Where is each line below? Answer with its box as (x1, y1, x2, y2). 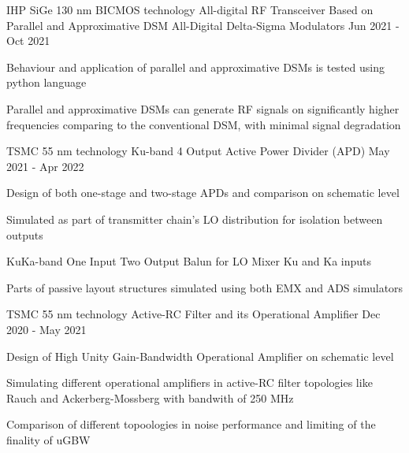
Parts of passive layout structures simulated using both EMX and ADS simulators (6, 279, 403, 295)
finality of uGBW (6, 431, 91, 447)
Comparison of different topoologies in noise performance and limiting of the (6, 416, 376, 433)
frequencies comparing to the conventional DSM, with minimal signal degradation (6, 116, 401, 132)
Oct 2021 (6, 32, 50, 49)
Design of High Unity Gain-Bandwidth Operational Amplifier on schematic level (6, 347, 394, 364)
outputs (6, 226, 43, 243)
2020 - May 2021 (6, 321, 87, 337)
